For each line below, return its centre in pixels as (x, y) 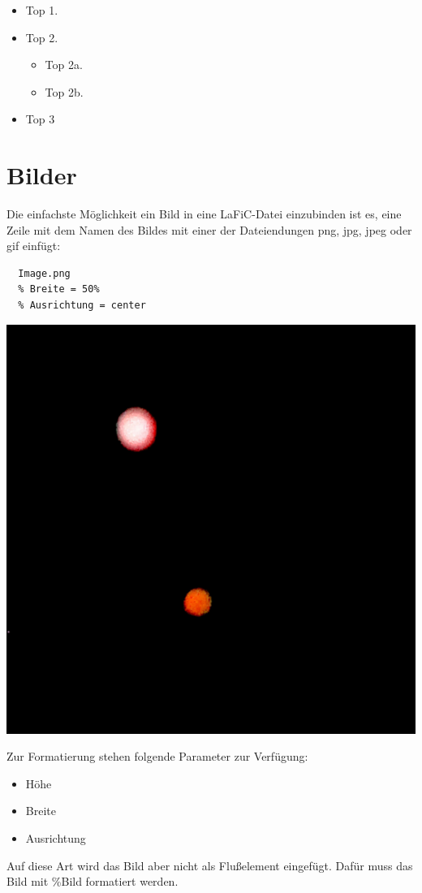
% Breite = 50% (59, 289)
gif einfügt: (34, 246)
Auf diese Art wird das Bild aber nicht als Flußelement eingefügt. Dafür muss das (210, 865)
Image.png (44, 273)
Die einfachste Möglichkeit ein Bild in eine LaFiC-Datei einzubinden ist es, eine (204, 214)
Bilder (42, 175)
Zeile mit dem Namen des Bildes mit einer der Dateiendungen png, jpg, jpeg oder (209, 229)
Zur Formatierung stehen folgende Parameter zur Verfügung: (157, 756)
